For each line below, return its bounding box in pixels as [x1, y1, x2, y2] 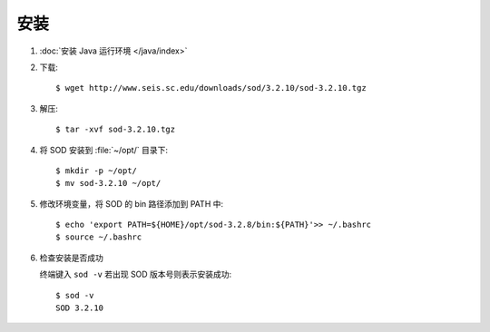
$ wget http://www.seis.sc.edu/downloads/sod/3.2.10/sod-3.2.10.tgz [55, 83, 367, 93]
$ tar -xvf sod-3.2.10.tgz [55, 124, 176, 135]
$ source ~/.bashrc [55, 232, 142, 242]
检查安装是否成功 [39, 252, 103, 263]
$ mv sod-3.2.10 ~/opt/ [55, 178, 162, 189]
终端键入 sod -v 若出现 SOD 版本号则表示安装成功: [39, 269, 232, 280]
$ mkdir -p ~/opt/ [55, 165, 138, 176]
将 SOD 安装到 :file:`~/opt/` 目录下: [39, 144, 168, 155]
